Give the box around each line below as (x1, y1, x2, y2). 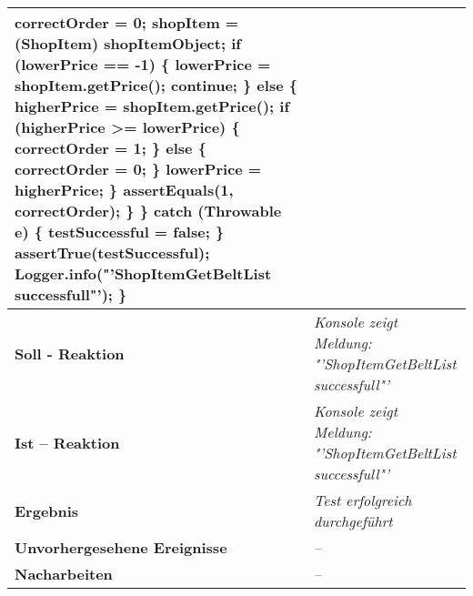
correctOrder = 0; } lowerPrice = (15, 158, 262, 179)
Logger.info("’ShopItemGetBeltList (15, 263, 272, 284)
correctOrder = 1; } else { (15, 137, 206, 158)
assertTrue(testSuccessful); (15, 242, 210, 263)
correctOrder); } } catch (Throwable (15, 200, 282, 221)
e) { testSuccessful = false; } (15, 221, 225, 242)
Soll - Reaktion (15, 342, 125, 364)
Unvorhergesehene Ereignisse (15, 537, 227, 558)
